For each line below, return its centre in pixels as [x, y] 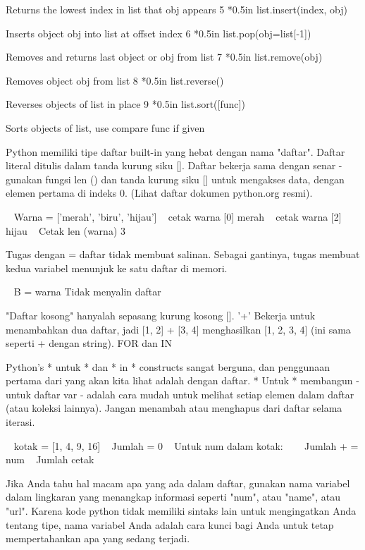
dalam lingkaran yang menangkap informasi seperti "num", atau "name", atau [173, 497]
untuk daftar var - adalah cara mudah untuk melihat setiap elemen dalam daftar [180, 394]
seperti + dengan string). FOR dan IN [89, 343]
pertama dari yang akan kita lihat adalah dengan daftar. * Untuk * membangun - [182, 380]
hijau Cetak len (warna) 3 [66, 230]
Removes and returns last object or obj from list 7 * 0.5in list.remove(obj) [164, 57]
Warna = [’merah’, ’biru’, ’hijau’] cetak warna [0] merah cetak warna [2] [178, 216]
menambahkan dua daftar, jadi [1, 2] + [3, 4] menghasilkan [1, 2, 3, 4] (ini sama [178, 329]
